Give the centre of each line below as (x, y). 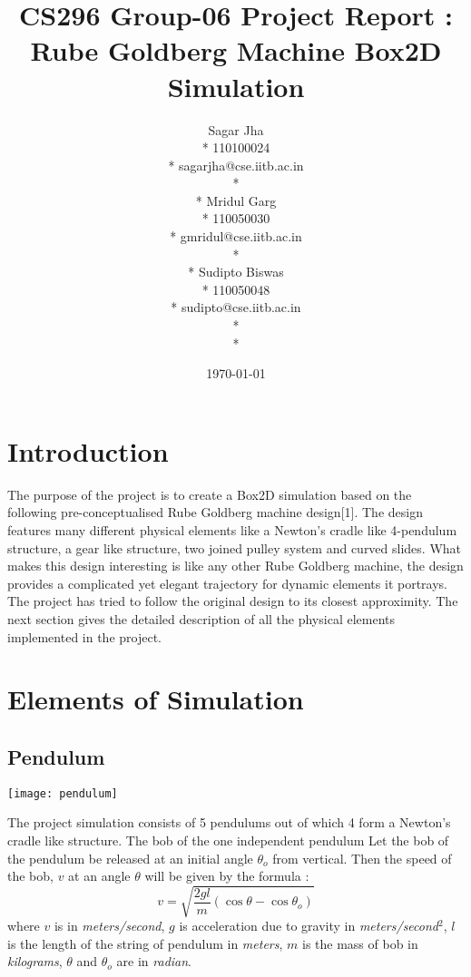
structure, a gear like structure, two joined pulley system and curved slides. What (235, 547)
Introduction (88, 450)
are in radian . (154, 961)
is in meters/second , (109, 926)
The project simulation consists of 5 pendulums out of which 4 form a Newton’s (229, 822)
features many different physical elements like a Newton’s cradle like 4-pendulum (232, 529)
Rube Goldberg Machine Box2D (236, 50)
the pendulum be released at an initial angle (130, 858)
